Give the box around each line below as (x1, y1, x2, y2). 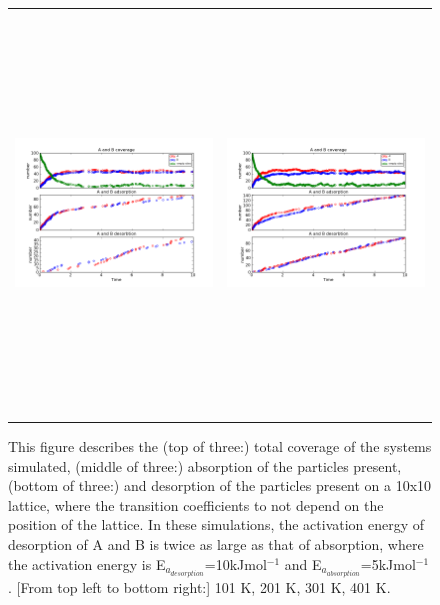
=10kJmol (204, 553, 267, 574)
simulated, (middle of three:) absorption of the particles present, (8, 455, 402, 476)
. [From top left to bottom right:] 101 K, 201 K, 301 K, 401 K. (8, 576, 391, 597)
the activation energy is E (8, 553, 166, 574)
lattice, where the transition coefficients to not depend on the (8, 494, 384, 515)
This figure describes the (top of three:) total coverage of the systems (8, 436, 432, 457)
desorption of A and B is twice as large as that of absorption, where (8, 534, 424, 554)
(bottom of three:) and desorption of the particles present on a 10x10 (8, 475, 432, 496)
